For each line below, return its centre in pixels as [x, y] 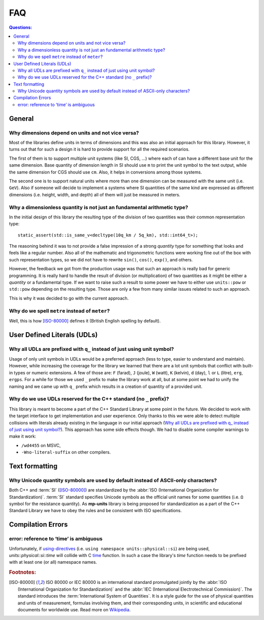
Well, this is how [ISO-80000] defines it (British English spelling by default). [85, 321]
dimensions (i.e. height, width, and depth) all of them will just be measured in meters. [95, 194]
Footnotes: [22, 573]
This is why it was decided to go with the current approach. [69, 298]
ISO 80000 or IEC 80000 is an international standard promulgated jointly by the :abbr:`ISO [136, 582]
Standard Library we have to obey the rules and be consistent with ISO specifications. [95, 511]
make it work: [23, 436]
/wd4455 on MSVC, [41, 445]
